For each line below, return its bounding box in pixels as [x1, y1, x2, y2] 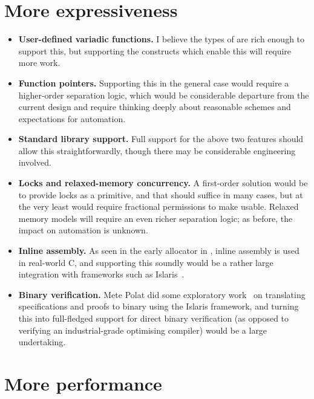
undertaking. [18, 336, 66, 348]
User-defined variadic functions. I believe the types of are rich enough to [18, 33, 305, 45]
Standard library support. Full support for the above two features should [18, 132, 304, 145]
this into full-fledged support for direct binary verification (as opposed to [18, 312, 289, 324]
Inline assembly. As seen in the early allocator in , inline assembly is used [18, 244, 299, 257]
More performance [4, 371, 162, 395]
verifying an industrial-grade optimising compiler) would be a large [18, 323, 267, 336]
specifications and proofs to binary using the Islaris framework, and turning [18, 300, 299, 313]
